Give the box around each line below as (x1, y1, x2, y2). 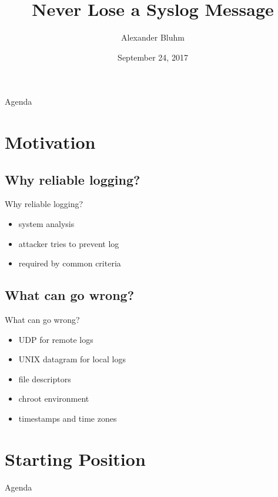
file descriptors (18, 372, 71, 385)
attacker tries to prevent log (18, 237, 119, 249)
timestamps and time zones (18, 412, 117, 425)
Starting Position (5, 446, 146, 471)
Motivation (5, 130, 96, 154)
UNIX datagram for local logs (18, 353, 126, 365)
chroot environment (18, 392, 89, 405)
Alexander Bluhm (121, 31, 185, 44)
